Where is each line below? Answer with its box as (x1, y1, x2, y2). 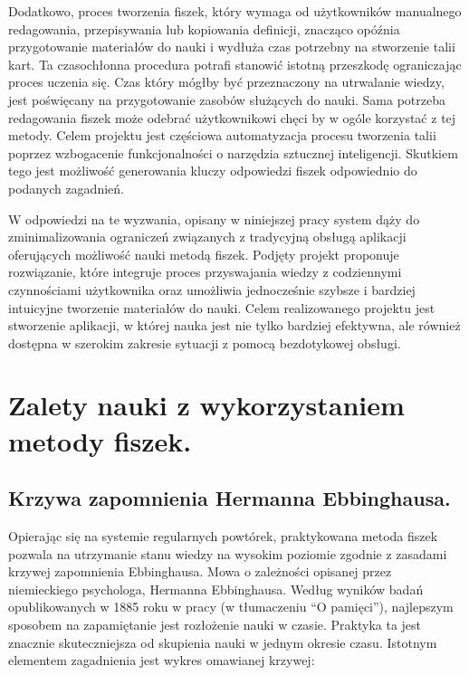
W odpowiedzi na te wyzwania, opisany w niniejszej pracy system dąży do (8, 209, 420, 228)
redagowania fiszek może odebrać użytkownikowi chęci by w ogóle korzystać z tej (8, 108, 456, 127)
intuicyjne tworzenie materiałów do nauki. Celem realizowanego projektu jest (8, 298, 435, 317)
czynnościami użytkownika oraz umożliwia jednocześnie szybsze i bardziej (8, 280, 416, 299)
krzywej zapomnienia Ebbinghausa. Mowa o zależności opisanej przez (8, 562, 392, 581)
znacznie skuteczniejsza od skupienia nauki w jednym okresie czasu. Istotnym (8, 632, 437, 651)
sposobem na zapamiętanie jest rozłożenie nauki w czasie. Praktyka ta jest (8, 615, 422, 634)
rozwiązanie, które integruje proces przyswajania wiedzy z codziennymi (8, 262, 402, 281)
